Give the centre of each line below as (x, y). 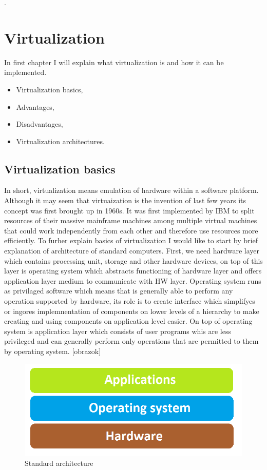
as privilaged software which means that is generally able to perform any (119, 291)
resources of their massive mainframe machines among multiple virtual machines (131, 220)
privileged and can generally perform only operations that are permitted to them (131, 341)
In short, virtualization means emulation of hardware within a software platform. (131, 190)
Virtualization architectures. (60, 141)
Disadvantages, (40, 124)
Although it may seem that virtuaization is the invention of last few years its (125, 200)
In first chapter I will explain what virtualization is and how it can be (114, 62)
